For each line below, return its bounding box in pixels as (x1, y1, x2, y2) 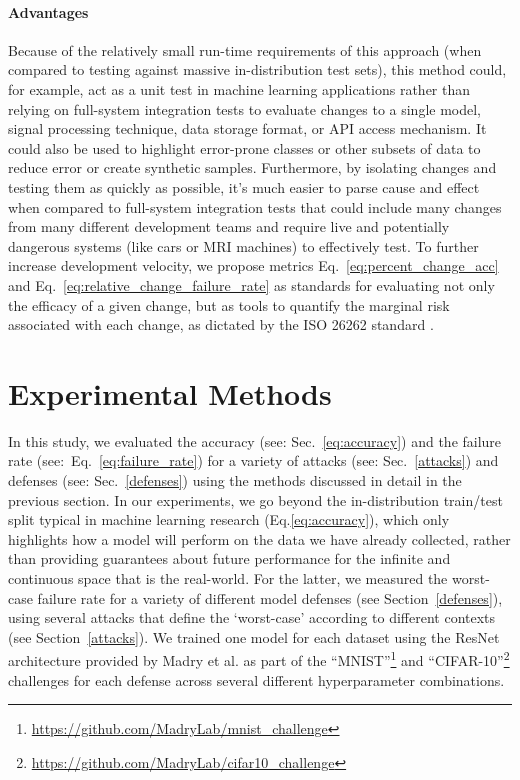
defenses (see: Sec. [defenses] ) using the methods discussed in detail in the (8, 470, 462, 491)
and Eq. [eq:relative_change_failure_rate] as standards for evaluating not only (8, 274, 495, 295)
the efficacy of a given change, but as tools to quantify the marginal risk (8, 294, 450, 315)
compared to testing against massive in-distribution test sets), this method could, (8, 59, 507, 80)
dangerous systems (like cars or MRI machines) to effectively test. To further (8, 235, 479, 256)
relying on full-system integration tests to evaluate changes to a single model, (8, 98, 482, 119)
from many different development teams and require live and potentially (8, 216, 450, 237)
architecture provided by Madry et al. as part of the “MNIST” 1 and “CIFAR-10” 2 (8, 647, 510, 671)
